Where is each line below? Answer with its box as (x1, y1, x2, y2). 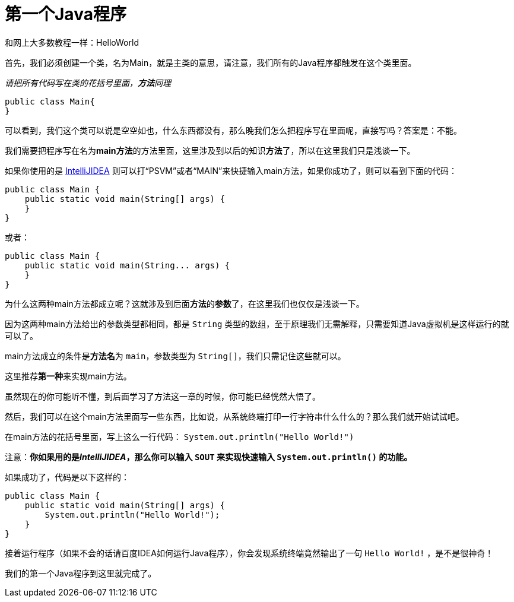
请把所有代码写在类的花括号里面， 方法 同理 (5, 77, 171, 88)
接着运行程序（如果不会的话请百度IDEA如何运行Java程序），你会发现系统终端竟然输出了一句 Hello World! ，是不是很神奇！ (5, 547, 494, 558)
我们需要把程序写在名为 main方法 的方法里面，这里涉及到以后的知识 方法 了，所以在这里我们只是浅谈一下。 (5, 145, 415, 156)
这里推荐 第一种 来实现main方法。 (5, 370, 132, 381)
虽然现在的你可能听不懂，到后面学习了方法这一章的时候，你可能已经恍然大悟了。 (5, 391, 321, 401)
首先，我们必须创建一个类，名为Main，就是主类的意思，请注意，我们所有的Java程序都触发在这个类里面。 (5, 57, 417, 68)
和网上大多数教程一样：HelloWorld (5, 37, 139, 47)
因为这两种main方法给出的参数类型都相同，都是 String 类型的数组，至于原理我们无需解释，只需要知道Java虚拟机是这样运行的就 (5, 318, 509, 329)
